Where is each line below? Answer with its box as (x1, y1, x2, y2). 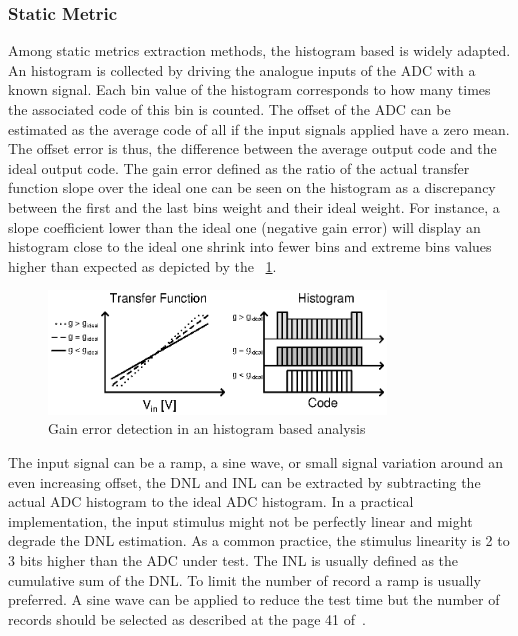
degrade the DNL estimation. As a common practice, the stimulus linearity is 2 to (8, 530, 510, 551)
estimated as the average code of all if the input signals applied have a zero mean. (8, 118, 510, 139)
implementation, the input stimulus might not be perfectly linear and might (8, 510, 473, 531)
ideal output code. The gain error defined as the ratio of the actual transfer (8, 157, 470, 178)
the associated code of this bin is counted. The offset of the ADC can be (8, 99, 451, 119)
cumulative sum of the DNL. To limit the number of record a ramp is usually (8, 569, 481, 590)
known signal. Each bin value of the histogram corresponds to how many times (8, 79, 491, 100)
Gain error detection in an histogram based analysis (48, 418, 366, 439)
